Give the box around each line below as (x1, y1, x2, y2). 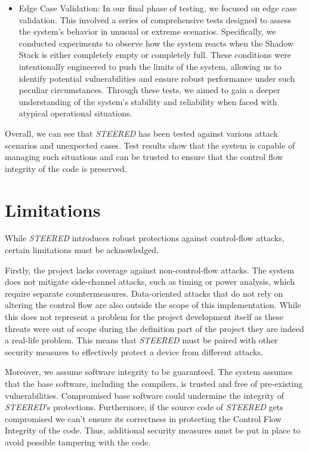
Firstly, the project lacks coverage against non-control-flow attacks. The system (5, 263, 294, 276)
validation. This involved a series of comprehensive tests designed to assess (18, 13, 292, 26)
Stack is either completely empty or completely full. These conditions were (18, 48, 291, 61)
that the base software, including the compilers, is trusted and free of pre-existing (5, 377, 303, 389)
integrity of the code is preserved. (5, 162, 127, 174)
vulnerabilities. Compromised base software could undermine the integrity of (5, 389, 284, 401)
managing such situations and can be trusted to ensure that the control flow (5, 150, 283, 163)
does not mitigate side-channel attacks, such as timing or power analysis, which (5, 275, 295, 288)
